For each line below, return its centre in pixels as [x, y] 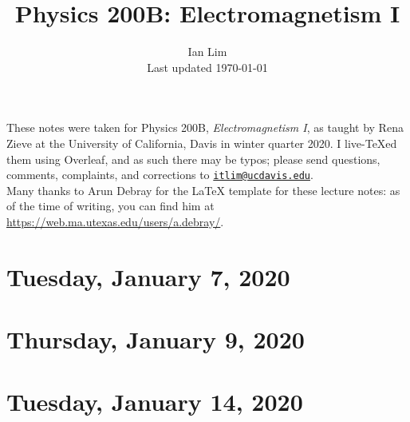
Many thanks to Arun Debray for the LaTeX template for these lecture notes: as [203, 190]
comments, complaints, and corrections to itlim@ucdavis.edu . [160, 175]
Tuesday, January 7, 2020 [148, 276]
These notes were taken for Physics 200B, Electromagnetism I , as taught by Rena [205, 127]
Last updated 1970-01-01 [207, 67]
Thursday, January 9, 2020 [156, 339]
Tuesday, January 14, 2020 [155, 402]
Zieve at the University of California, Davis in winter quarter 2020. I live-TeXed [202, 143]
